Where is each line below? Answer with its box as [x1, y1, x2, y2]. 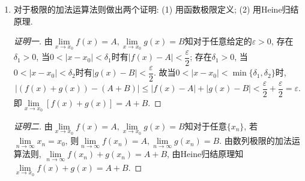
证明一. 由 [13, 35, 53, 47]
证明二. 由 [13, 119, 53, 132]
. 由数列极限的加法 [219, 134, 292, 147]
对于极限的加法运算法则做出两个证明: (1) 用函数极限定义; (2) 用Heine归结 [13, 3, 299, 15]
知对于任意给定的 [184, 35, 252, 47]
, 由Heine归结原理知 [167, 147, 244, 160]
